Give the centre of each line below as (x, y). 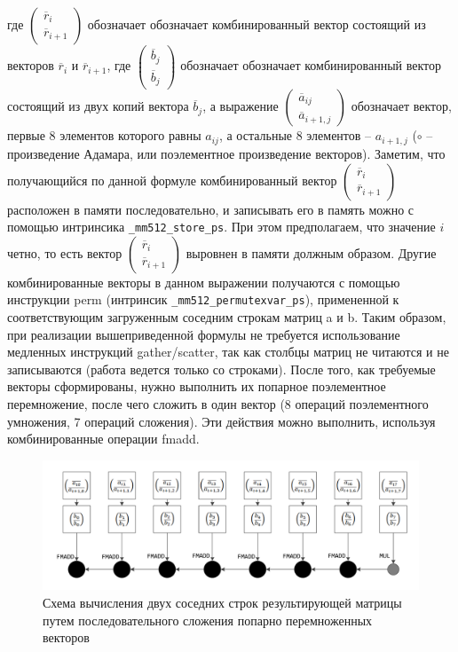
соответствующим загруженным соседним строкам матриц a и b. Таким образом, (227, 317)
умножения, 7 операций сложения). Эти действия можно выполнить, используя (221, 421)
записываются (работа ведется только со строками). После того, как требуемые (221, 369)
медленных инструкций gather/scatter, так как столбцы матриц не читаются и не (228, 352)
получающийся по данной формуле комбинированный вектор (172, 180)
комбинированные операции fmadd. (103, 439)
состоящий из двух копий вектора (98, 106)
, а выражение (241, 106)
